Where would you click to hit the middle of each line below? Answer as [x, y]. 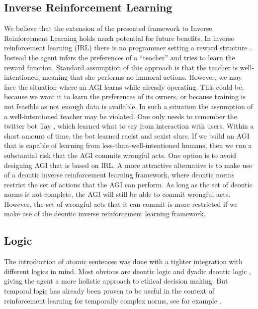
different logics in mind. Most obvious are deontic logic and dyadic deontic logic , [128, 271]
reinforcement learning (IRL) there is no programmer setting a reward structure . [128, 48]
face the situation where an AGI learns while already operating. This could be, [124, 86]
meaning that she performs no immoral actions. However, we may [142, 77]
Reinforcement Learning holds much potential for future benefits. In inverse [119, 38]
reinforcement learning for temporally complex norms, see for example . [113, 300]
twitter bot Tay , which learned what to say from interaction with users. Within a [129, 126]
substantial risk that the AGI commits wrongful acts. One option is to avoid [120, 155]
